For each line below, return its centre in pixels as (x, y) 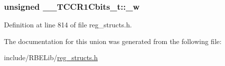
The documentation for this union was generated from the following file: (113, 41)
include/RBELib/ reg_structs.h (51, 57)
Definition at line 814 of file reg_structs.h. (68, 25)
